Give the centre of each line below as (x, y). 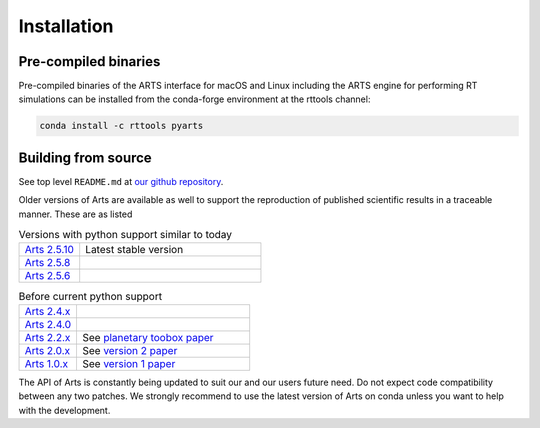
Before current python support (90, 296)
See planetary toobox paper (148, 337)
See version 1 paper (129, 363)
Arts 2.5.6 (47, 276)
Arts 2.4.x (47, 311)
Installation (66, 26)
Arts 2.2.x (47, 337)
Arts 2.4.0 (48, 324)
